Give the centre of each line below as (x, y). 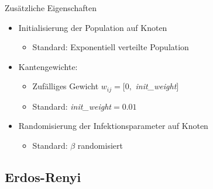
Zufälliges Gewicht (66, 86)
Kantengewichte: (48, 66)
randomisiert (100, 146)
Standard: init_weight (72, 106)
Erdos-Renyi (43, 177)
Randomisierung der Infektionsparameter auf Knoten (113, 126)
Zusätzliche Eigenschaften (51, 8)
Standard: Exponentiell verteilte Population (111, 47)
